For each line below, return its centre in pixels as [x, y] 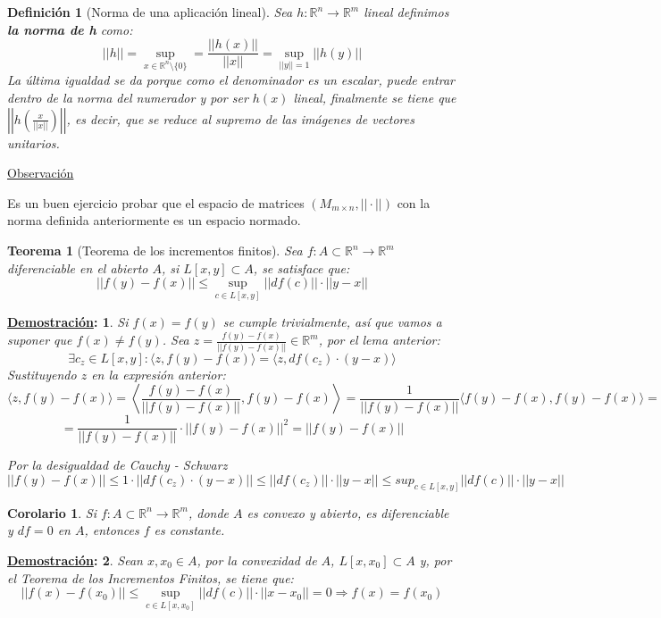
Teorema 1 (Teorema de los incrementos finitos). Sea [155, 250]
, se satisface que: [301, 267]
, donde [209, 512]
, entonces [112, 530]
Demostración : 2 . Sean [75, 560]
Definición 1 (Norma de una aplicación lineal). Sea [150, 12]
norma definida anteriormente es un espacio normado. [154, 220]
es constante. [189, 530]
